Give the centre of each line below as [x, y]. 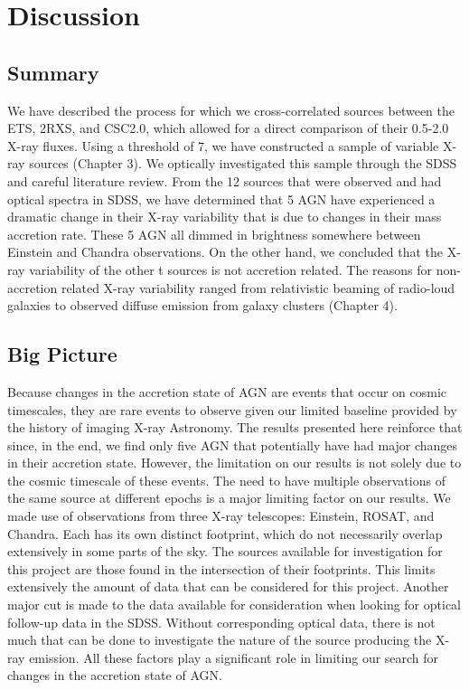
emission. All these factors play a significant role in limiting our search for [234, 657]
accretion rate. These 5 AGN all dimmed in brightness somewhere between [214, 234]
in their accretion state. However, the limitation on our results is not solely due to [234, 463]
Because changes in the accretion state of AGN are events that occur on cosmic [227, 391]
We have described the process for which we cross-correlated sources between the [231, 110]
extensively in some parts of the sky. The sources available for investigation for [225, 551]
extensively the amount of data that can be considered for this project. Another [228, 586]
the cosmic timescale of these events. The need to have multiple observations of [226, 480]
